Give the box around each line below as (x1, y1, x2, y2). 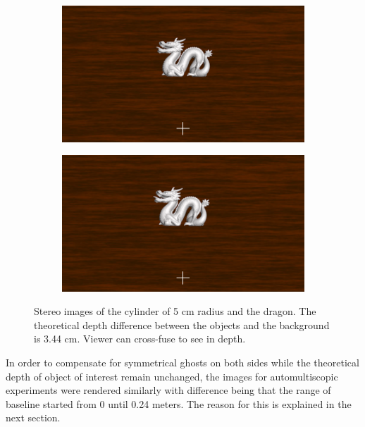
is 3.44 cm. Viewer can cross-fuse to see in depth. (34, 331, 246, 346)
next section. (6, 410, 61, 425)
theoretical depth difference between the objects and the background (34, 317, 330, 332)
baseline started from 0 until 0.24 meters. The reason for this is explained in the (6, 396, 352, 411)
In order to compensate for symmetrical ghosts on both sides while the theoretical (6, 354, 359, 369)
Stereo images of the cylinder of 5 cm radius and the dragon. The (34, 304, 316, 318)
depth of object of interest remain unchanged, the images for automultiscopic (6, 369, 338, 383)
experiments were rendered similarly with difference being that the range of (6, 383, 331, 397)
